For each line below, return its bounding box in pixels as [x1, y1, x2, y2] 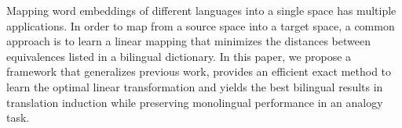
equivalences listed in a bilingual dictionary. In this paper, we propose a [6, 48, 352, 64]
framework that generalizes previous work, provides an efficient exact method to [6, 63, 392, 80]
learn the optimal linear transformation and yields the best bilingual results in [6, 78, 383, 94]
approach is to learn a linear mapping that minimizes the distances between [6, 33, 371, 49]
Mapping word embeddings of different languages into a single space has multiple [6, 2, 397, 18]
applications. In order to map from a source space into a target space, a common [6, 17, 395, 34]
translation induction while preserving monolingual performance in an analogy [6, 94, 383, 110]
